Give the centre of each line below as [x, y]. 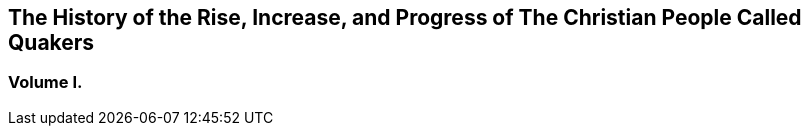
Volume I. [45, 82]
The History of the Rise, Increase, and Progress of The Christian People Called [405, 17]
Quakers [51, 42]
